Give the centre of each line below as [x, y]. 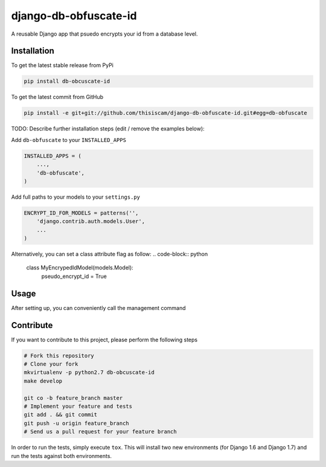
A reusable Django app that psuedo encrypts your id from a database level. [105, 34]
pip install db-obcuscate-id [67, 81]
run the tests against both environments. [61, 456]
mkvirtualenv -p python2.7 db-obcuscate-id [89, 372]
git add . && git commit [61, 415]
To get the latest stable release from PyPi [62, 65]
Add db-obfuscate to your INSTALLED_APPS [69, 140]
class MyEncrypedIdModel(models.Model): [80, 268]
